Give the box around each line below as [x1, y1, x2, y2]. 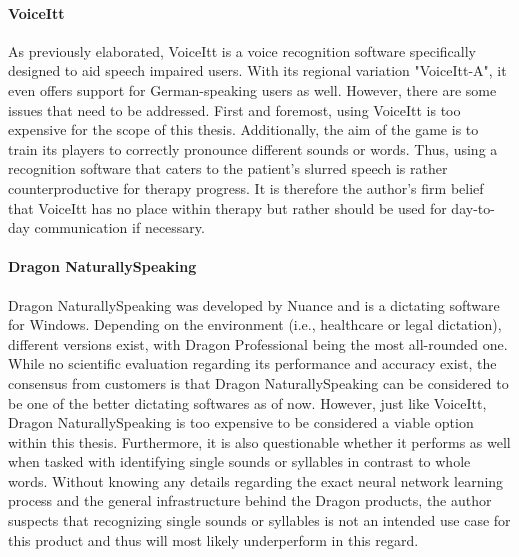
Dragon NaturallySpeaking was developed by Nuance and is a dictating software [8, 294, 500, 315]
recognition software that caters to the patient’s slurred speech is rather [8, 158, 448, 179]
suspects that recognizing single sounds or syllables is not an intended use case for [8, 510, 511, 531]
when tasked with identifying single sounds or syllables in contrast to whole [8, 451, 471, 472]
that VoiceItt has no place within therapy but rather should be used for [8, 197, 447, 218]
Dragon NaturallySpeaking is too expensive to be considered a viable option [8, 412, 474, 433]
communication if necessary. [34, 217, 205, 238]
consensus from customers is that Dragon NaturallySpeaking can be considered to [8, 372, 509, 393]
